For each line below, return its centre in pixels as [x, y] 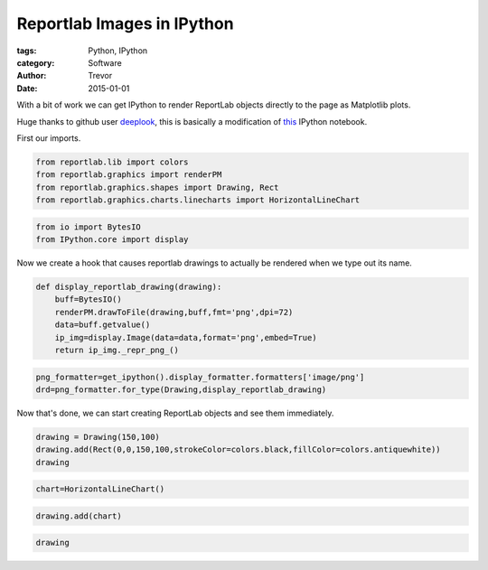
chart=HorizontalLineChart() [100, 489]
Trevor [100, 76]
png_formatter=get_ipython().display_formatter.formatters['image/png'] [200, 377]
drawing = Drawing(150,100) [98, 437]
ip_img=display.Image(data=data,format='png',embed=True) [186, 337]
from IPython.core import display [112, 240]
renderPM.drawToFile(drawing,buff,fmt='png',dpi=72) [174, 312]
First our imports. [49, 138]
